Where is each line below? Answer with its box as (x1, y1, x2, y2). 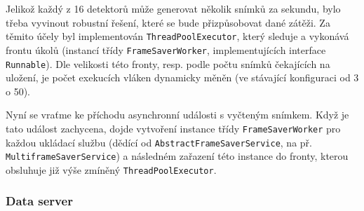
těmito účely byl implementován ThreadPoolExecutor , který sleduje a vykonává (6, 29, 349, 43)
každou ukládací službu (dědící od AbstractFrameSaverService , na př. (6, 135, 312, 149)
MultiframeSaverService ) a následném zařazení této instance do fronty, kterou (6, 149, 349, 163)
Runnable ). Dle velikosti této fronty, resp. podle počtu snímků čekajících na (6, 56, 330, 71)
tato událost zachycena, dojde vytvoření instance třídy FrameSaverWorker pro (6, 121, 341, 135)
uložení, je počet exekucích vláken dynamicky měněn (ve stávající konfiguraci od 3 (6, 70, 359, 85)
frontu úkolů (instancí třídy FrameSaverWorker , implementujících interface (6, 42, 326, 57)
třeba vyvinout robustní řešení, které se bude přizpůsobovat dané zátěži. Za (6, 15, 330, 29)
